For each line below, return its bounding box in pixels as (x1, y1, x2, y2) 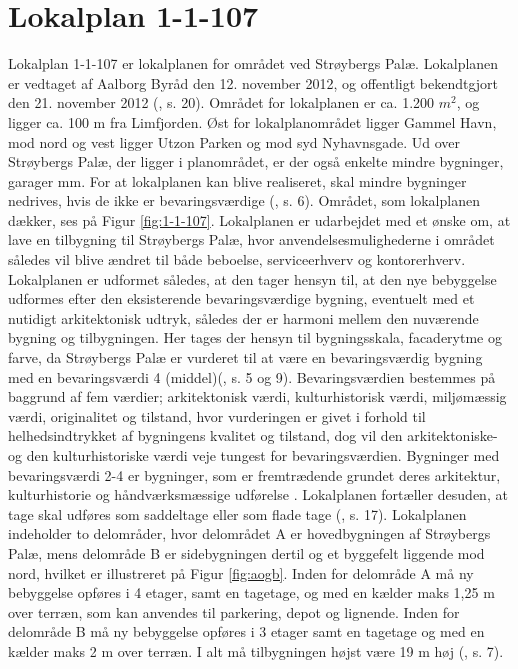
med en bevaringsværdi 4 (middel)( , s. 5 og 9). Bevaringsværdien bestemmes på (8, 366, 496, 387)
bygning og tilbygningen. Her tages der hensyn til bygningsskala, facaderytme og (8, 327, 502, 348)
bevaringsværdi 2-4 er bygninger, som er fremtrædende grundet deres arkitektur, (8, 464, 501, 485)
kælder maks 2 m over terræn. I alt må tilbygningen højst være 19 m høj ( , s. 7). (8, 640, 504, 661)
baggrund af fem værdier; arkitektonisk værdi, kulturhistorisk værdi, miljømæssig (8, 386, 507, 407)
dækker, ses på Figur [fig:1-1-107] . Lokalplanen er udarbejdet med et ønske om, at (8, 209, 511, 230)
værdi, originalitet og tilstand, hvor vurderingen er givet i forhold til (8, 405, 426, 426)
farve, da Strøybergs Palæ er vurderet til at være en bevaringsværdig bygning (8, 347, 483, 368)
